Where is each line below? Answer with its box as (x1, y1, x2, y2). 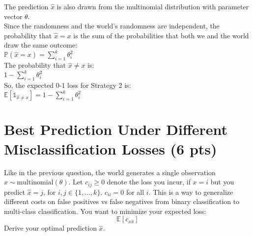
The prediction (4, 1, 49, 11)
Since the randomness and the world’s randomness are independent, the (4, 21, 220, 31)
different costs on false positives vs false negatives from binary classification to (4, 196, 240, 207)
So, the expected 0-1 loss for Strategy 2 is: (4, 80, 131, 90)
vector (4, 11, 23, 21)
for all (126, 186, 144, 197)
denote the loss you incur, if (107, 177, 191, 187)
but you (210, 177, 234, 187)
